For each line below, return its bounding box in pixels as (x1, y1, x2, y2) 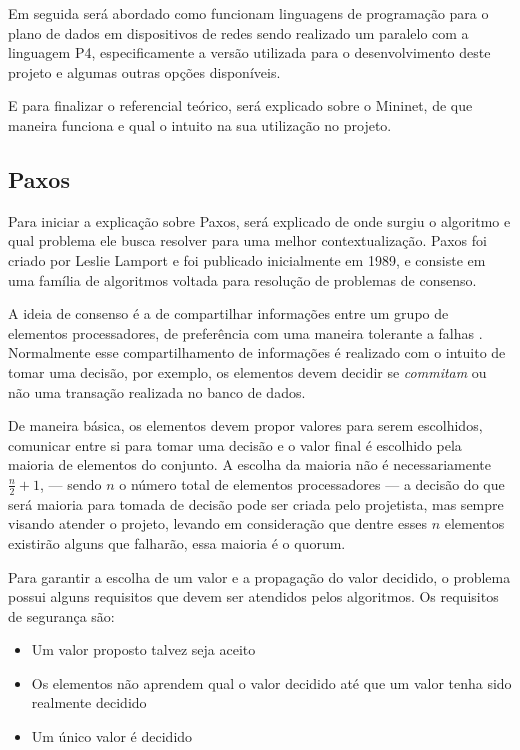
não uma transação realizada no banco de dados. (8, 381, 306, 402)
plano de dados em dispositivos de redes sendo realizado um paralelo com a (8, 22, 469, 43)
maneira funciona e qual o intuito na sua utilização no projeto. (8, 114, 392, 135)
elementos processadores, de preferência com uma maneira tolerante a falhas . (8, 322, 483, 343)
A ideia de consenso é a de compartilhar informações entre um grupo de (8, 303, 449, 324)
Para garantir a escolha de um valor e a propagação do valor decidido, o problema (8, 566, 511, 587)
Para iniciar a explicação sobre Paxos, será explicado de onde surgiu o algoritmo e (8, 210, 511, 231)
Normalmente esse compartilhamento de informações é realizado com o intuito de (8, 342, 506, 363)
